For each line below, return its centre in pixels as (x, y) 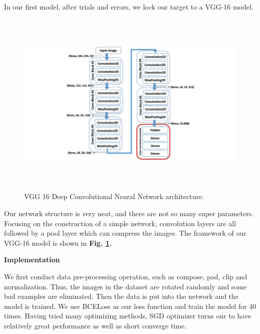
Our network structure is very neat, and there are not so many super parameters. (129, 213)
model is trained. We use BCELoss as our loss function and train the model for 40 (130, 306)
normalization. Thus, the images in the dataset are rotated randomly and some (125, 286)
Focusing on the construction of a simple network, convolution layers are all (120, 223)
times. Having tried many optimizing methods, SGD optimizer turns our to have (128, 316)
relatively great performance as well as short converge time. (95, 325)
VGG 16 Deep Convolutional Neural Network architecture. (114, 196)
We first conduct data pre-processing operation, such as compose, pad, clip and (126, 276)
